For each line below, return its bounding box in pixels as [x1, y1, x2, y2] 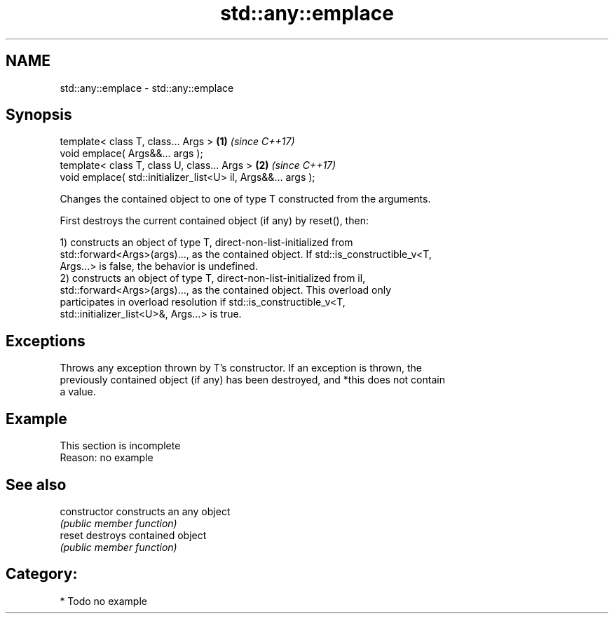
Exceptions [6, 332, 86, 350]
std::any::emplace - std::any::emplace [60, 81, 234, 94]
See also [6, 475, 67, 494]
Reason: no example [60, 451, 153, 464]
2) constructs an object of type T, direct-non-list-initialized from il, [60, 272, 366, 285]
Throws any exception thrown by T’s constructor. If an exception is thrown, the [60, 362, 422, 374]
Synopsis [6, 106, 72, 124]
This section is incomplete [60, 440, 181, 452]
